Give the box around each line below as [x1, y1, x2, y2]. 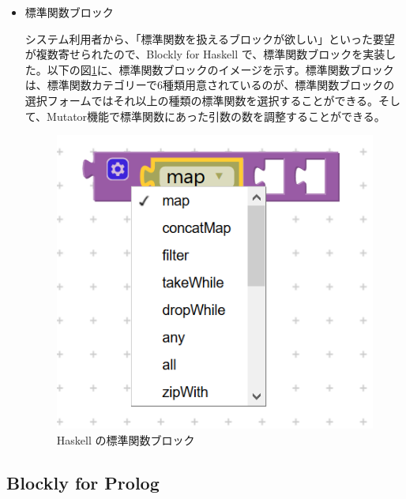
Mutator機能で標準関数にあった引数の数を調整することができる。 [47, 107, 385, 124]
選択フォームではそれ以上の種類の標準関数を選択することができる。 [24, 92, 379, 108]
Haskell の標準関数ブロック [56, 431, 195, 448]
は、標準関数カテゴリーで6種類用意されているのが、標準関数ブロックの [24, 77, 395, 93]
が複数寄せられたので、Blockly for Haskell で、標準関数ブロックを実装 [24, 46, 385, 62]
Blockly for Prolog [6, 470, 160, 494]
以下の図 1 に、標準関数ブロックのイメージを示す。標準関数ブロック [47, 61, 394, 77]
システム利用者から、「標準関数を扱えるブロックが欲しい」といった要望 [24, 30, 395, 47]
